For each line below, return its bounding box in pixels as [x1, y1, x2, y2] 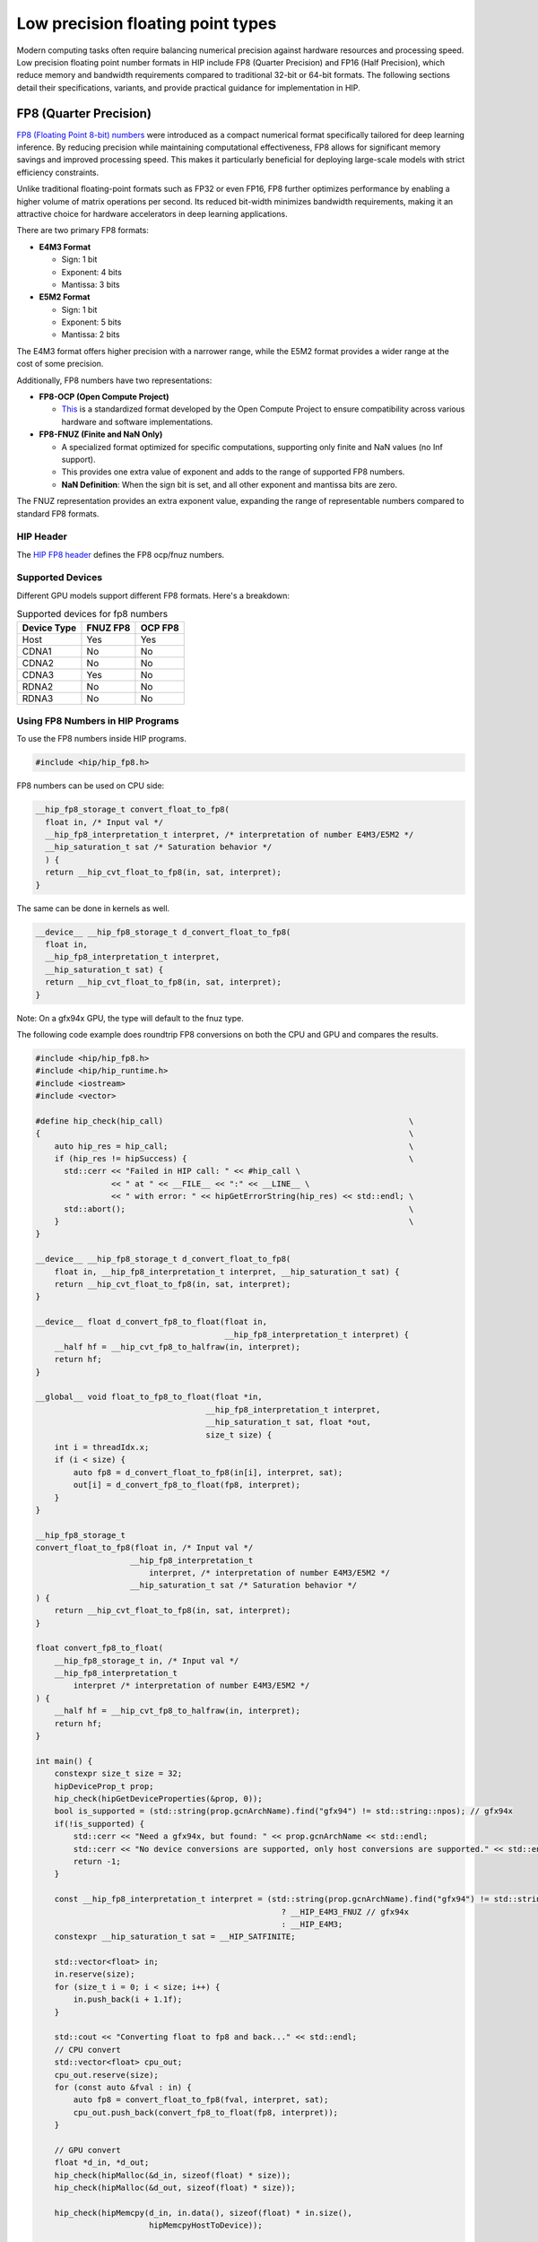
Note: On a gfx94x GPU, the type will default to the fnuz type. [16, 1012, 244, 1023]
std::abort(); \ [64, 1204, 414, 1214]
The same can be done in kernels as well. [16, 902, 170, 914]
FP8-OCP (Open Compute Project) [39, 391, 169, 403]
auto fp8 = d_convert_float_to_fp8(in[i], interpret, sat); [73, 1467, 343, 1477]
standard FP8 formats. [16, 508, 100, 519]
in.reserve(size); [54, 1969, 135, 1979]
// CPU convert [54, 2045, 121, 2055]
